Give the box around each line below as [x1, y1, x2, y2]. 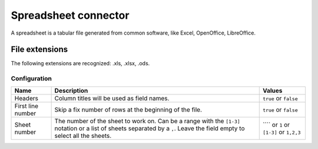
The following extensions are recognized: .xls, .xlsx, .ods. [11, 60, 150, 67]
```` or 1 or [262, 120, 290, 128]
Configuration [11, 74, 52, 83]
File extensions [11, 45, 68, 55]
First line [14, 101, 38, 110]
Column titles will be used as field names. [54, 94, 170, 102]
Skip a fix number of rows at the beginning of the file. [54, 106, 203, 114]
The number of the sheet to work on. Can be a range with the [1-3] [54, 117, 241, 125]
